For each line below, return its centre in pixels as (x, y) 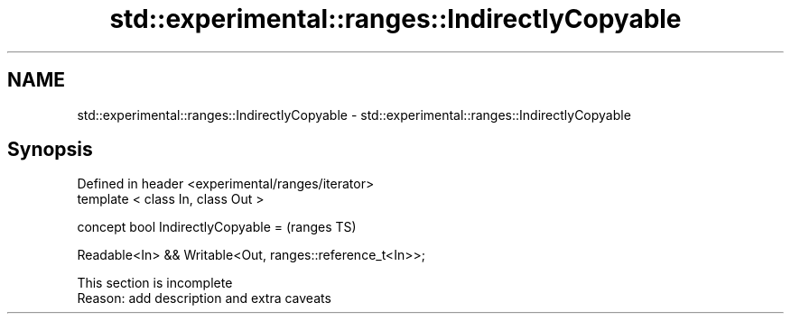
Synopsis (50, 150)
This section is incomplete (155, 283)
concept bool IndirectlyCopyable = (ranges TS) (217, 227)
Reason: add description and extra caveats (204, 298)
